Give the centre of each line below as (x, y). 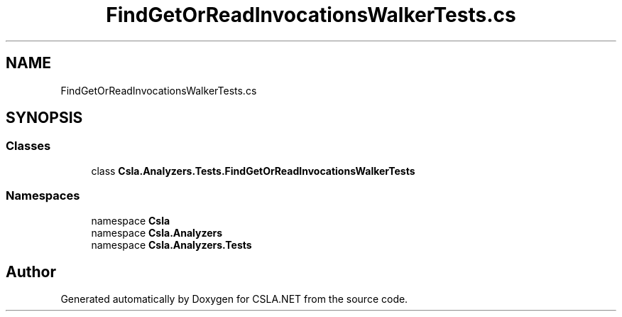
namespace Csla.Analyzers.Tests (171, 245)
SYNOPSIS (44, 118)
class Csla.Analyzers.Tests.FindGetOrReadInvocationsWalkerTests (253, 171)
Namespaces (43, 196)
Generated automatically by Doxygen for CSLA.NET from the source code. (234, 299)
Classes (28, 146)
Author (31, 272)
